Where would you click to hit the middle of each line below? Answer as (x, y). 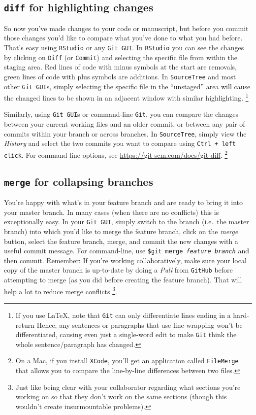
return (25, 325)
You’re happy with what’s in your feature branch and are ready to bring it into (123, 202)
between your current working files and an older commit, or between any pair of (125, 124)
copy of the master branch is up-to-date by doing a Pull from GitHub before (118, 270)
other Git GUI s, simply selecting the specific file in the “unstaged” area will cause (127, 86)
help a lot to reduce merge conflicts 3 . (61, 290)
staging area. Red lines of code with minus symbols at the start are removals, (120, 67)
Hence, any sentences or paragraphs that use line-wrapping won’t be (140, 325)
